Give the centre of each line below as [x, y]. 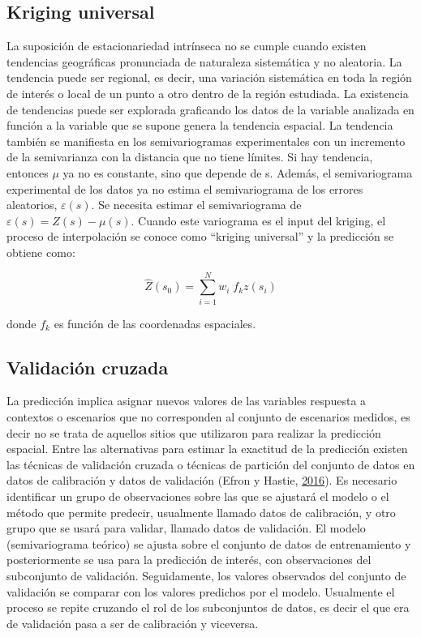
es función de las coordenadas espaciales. [155, 323]
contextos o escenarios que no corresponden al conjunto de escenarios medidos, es [208, 417]
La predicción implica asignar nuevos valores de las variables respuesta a [187, 401]
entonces [28, 172]
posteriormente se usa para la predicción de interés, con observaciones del [189, 560]
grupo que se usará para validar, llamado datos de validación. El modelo [186, 528]
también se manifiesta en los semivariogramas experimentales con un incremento [206, 141]
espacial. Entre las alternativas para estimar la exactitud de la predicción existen [207, 449]
